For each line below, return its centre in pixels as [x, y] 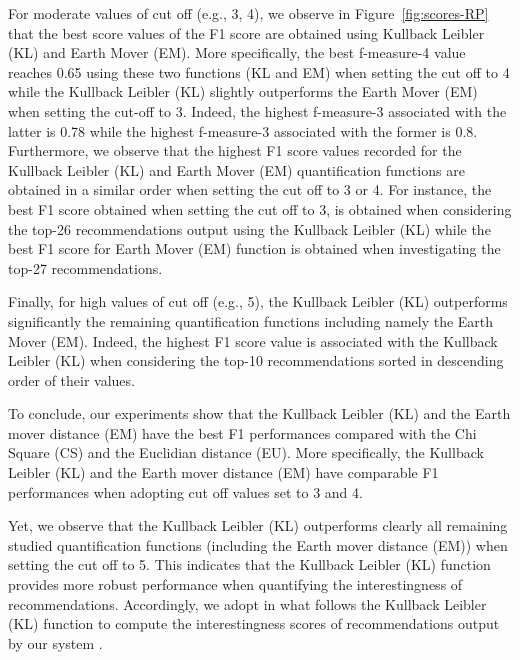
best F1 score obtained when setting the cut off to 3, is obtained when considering [260, 208]
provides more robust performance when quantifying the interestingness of [235, 584]
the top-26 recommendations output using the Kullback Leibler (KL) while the [249, 228]
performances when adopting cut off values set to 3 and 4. [185, 491]
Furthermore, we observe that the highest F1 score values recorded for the [235, 150]
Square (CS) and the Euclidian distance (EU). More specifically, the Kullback [246, 452]
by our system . [55, 642]
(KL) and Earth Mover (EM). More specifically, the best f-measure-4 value [237, 52]
